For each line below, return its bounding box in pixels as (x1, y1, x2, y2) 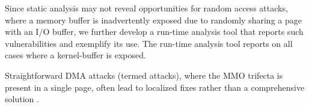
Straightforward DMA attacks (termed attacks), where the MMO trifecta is (5, 69, 283, 81)
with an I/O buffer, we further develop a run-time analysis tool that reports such (5, 25, 304, 38)
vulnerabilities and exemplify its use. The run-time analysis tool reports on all (5, 37, 293, 49)
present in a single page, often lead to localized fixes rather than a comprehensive (5, 81, 305, 93)
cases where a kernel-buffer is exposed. (5, 49, 146, 61)
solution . (5, 93, 39, 105)
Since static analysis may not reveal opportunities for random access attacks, (5, 2, 288, 14)
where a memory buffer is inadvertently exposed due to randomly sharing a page (5, 13, 302, 26)
